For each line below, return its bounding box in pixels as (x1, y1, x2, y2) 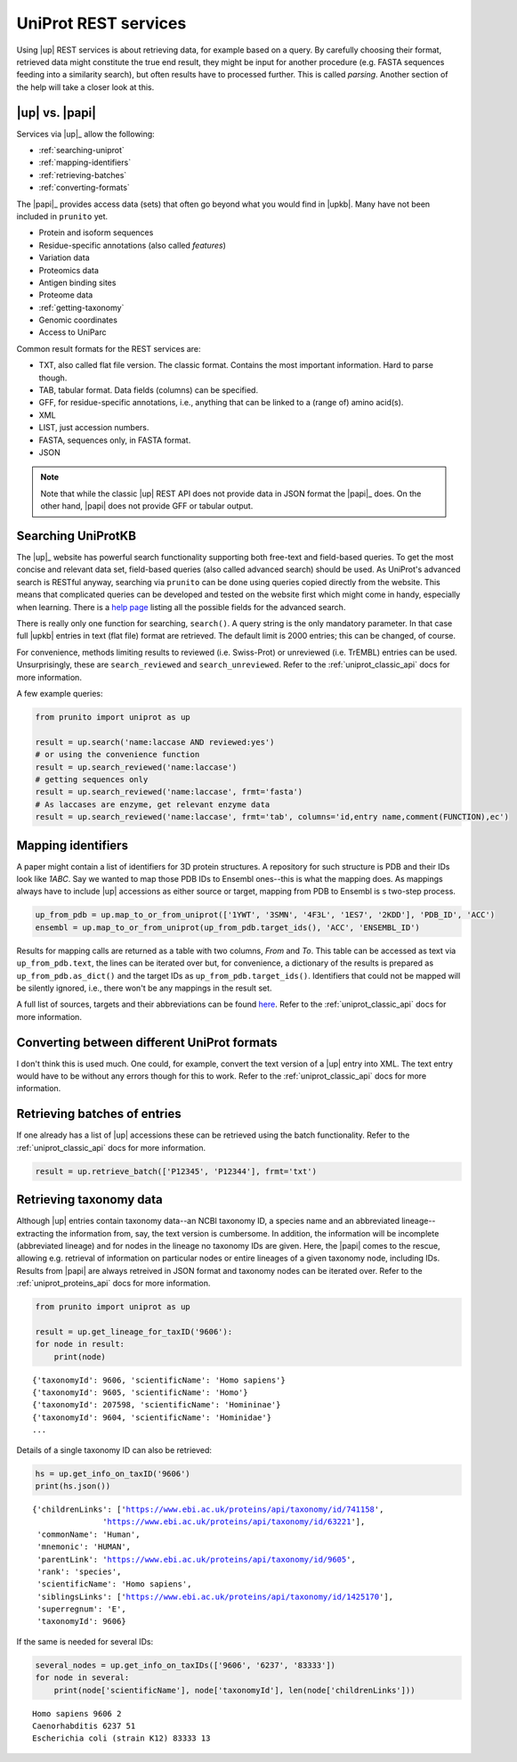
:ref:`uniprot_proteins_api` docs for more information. (16, 1278, 211, 1289)
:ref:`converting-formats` (38, 183, 131, 193)
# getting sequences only (35, 774, 149, 784)
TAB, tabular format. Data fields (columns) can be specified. (38, 385, 258, 396)
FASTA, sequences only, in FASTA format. (38, 435, 191, 445)
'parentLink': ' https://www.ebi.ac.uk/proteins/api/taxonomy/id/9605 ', (36, 1554, 356, 1564)
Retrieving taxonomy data (16, 1192, 164, 1207)
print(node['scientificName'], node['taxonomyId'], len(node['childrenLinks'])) (53, 1685, 416, 1695)
